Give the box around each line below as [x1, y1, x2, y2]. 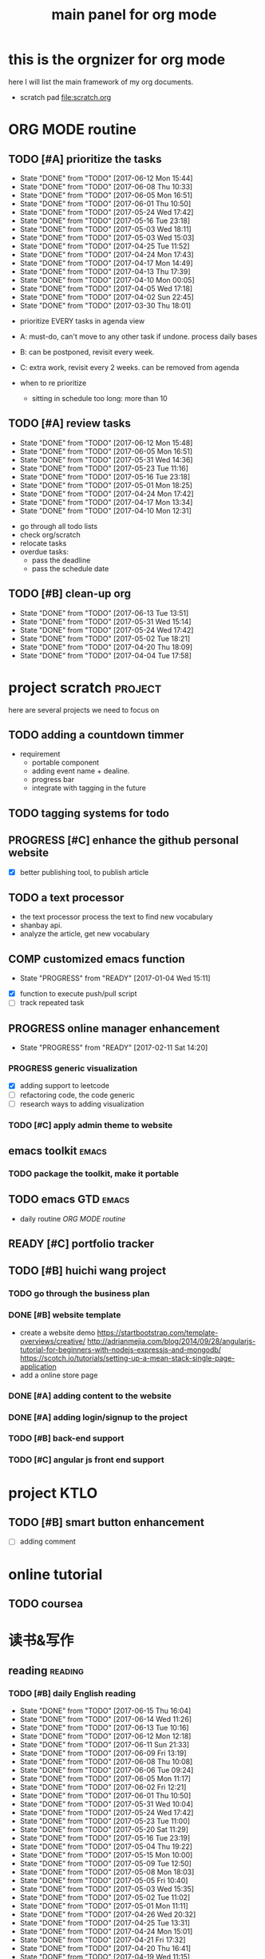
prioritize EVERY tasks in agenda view [19, 316, 145, 325]
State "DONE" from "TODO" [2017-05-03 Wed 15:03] [19, 232, 195, 242]
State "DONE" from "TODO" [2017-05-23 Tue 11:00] [19, 1816, 190, 1826]
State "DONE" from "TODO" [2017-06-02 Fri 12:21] [19, 1782, 187, 1791]
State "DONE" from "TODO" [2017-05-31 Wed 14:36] [19, 455, 193, 464]
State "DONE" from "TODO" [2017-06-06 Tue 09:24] [19, 1765, 194, 1774]
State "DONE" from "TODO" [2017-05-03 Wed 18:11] [19, 224, 192, 233]
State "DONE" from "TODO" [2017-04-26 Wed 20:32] [19, 1909, 196, 1919]
